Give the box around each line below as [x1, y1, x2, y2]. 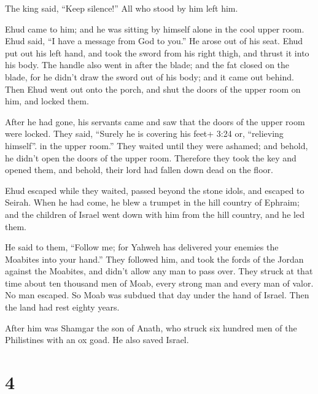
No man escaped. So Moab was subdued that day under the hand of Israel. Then [5, 288, 309, 301]
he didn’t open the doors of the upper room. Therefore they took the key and [5, 151, 297, 164]
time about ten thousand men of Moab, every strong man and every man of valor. [5, 276, 314, 289]
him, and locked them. [5, 95, 89, 107]
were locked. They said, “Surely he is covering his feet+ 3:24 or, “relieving [5, 127, 284, 140]
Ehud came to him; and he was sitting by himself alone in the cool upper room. [5, 22, 304, 35]
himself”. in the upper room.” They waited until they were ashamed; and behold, [5, 139, 308, 152]
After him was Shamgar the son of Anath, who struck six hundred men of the [5, 321, 297, 334]
